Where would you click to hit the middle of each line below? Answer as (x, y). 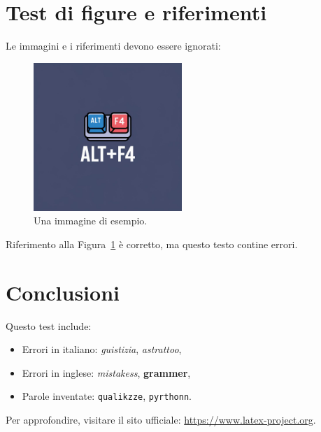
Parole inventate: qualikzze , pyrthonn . (107, 396)
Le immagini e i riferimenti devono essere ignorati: (113, 46)
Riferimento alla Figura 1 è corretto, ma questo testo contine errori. (152, 244)
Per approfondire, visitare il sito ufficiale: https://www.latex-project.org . (161, 420)
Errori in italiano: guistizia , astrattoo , (102, 349)
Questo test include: (49, 325)
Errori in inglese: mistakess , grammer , (106, 372)
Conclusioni (63, 292)
